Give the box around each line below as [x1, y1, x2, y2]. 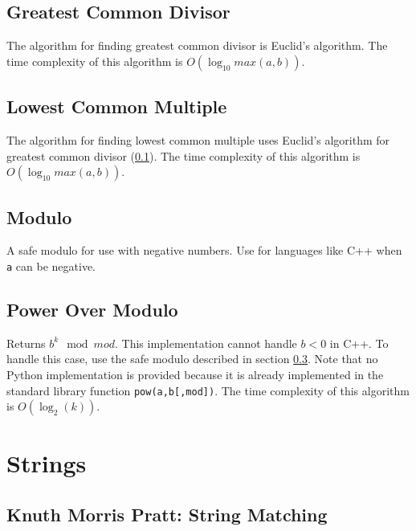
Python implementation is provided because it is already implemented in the [6, 366, 384, 383]
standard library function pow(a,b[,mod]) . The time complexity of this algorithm [6, 382, 410, 398]
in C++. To [329, 334, 389, 351]
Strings [6, 447, 87, 480]
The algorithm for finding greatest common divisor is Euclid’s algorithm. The [6, 37, 388, 54]
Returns [6, 334, 46, 351]
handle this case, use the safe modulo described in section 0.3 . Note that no [6, 350, 378, 367]
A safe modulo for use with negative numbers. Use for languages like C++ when [6, 242, 402, 259]
